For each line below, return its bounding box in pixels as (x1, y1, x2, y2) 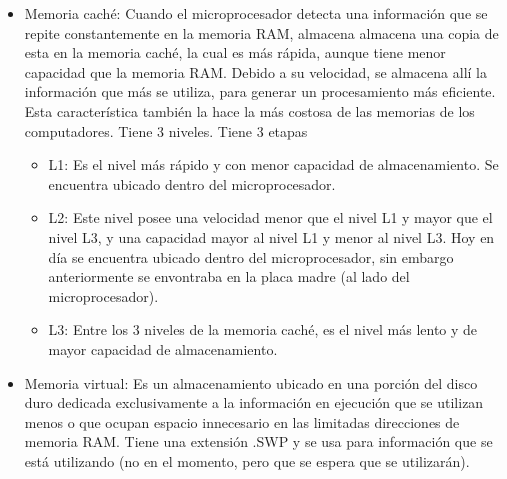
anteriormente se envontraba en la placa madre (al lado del (48, 266, 410, 287)
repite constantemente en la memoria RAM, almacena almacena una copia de (24, 22, 499, 43)
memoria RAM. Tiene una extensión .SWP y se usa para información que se (24, 431, 493, 452)
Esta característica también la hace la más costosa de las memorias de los (24, 100, 475, 121)
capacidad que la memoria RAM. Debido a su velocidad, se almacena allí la (24, 61, 487, 82)
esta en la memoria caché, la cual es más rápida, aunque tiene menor (24, 42, 446, 63)
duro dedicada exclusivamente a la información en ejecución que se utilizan (24, 392, 484, 413)
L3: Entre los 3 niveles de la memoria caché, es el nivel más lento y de (48, 319, 478, 340)
